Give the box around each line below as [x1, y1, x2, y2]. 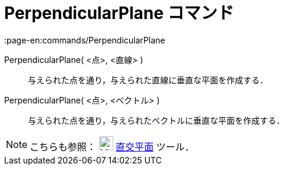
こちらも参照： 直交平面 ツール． [30, 140, 194, 153]
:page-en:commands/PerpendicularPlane [4, 34, 165, 45]
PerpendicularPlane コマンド [4, 3, 234, 23]
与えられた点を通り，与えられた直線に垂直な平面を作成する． [28, 74, 269, 85]
